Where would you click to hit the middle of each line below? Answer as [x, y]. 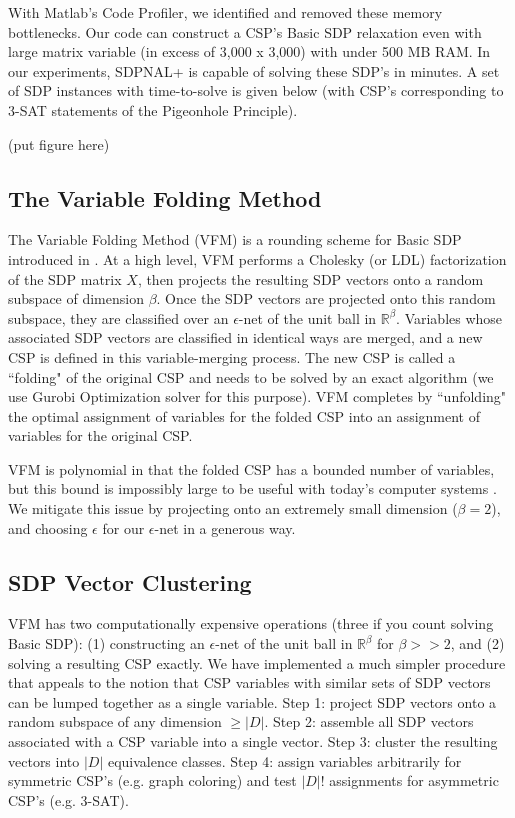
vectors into [44, 760]
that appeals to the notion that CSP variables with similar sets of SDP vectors [249, 682]
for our [123, 527]
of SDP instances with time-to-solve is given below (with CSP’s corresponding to [256, 90]
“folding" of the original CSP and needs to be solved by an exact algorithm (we [251, 376]
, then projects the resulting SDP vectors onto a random [310, 278]
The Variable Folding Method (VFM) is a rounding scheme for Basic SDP [235, 239]
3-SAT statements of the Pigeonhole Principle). [153, 109]
